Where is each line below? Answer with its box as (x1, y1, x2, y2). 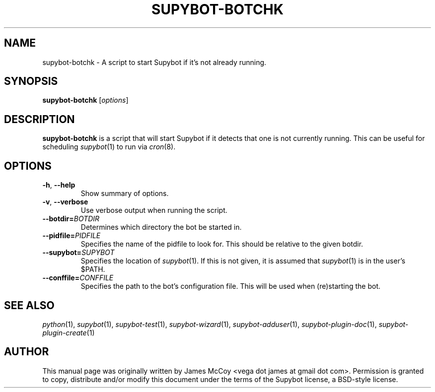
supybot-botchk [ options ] (42, 96, 129, 105)
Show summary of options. (80, 189, 169, 198)
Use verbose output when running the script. (80, 206, 227, 215)
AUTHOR (4, 345, 49, 358)
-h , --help (42, 181, 75, 190)
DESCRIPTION (4, 113, 75, 126)
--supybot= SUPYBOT (42, 248, 115, 257)
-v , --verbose (42, 197, 88, 206)
